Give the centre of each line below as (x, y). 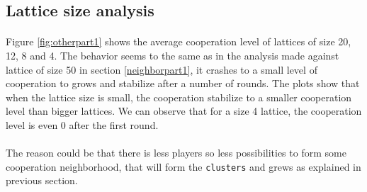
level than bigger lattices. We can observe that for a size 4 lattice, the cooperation (184, 111)
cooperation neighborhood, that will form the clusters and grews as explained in (183, 166)
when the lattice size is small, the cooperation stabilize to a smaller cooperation (179, 97)
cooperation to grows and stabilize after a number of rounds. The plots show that (183, 83)
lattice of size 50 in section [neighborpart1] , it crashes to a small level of (162, 69)
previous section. (42, 180)
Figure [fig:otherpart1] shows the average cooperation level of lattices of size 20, (179, 41)
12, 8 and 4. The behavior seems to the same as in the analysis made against (173, 55)
